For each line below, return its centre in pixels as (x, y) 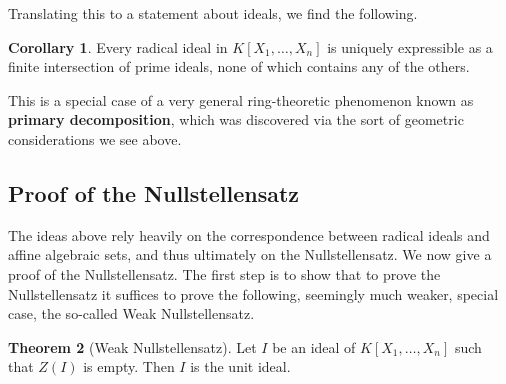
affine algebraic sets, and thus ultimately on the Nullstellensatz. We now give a (250, 254)
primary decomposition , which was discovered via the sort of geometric (236, 119)
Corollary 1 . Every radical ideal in (118, 46)
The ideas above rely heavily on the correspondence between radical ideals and (249, 234)
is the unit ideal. (240, 366)
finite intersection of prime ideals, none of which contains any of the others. (239, 66)
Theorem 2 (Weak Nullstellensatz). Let (132, 346)
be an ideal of (314, 346)
